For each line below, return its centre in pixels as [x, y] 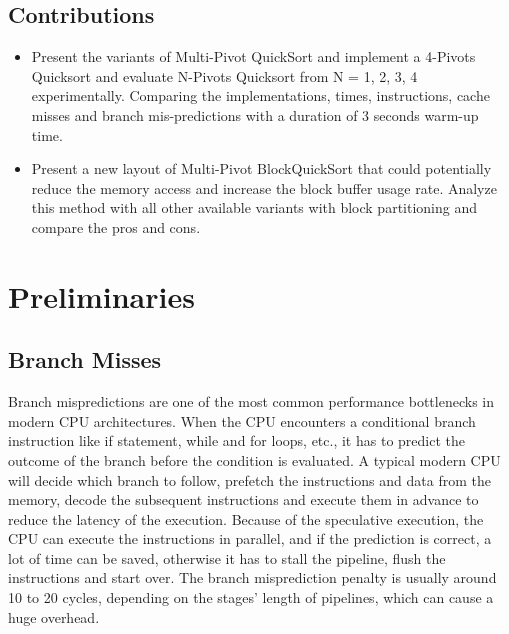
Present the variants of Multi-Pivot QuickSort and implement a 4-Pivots [253, 56]
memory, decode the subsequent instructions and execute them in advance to [243, 499]
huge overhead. [54, 616]
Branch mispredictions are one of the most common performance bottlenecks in [251, 401]
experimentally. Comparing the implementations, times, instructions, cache [260, 95]
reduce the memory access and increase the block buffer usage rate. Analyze [264, 187]
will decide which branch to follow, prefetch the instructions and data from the [249, 479]
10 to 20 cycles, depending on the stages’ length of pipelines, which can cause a [251, 597]
